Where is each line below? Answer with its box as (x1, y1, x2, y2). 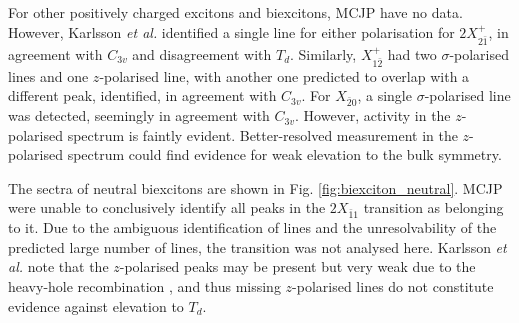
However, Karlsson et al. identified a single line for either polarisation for (8, 21, 455, 42)
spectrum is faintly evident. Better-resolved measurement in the (67, 124, 458, 145)
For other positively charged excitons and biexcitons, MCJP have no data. (8, 2, 463, 23)
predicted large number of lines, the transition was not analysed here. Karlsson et (8, 236, 507, 257)
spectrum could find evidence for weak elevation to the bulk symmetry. (67, 144, 502, 165)
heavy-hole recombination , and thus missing (8, 276, 281, 296)
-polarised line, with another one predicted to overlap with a (99, 65, 470, 86)
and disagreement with (132, 43, 272, 64)
